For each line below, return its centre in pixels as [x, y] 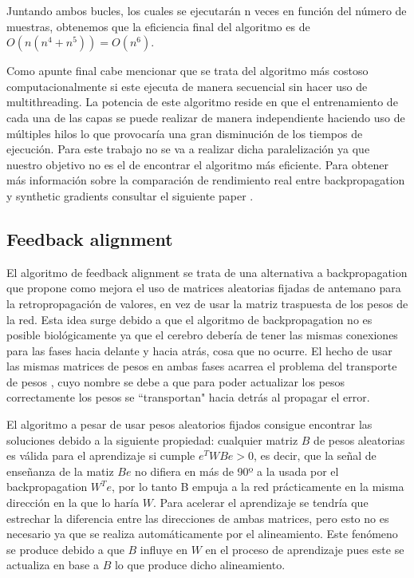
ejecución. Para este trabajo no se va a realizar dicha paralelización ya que [188, 149]
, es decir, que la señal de [315, 455]
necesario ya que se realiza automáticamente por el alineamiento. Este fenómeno [202, 534]
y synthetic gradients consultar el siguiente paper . [130, 195]
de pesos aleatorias [359, 439]
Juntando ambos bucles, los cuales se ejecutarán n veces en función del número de [207, 10]
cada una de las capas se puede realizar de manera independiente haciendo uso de [206, 117]
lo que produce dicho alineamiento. [200, 565]
